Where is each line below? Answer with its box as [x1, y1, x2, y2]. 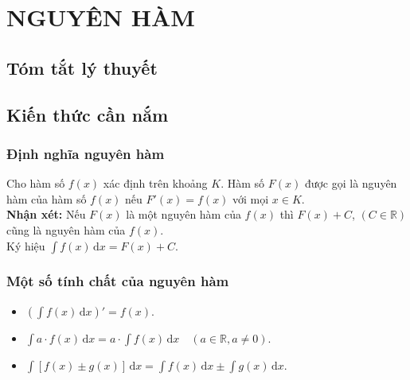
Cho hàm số [6, 175, 65, 192]
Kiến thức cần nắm [6, 102, 169, 126]
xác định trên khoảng [103, 175, 208, 192]
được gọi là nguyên [304, 175, 397, 192]
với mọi [232, 190, 269, 207]
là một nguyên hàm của [126, 206, 241, 223]
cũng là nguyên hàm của [6, 221, 126, 238]
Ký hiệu [6, 237, 45, 254]
